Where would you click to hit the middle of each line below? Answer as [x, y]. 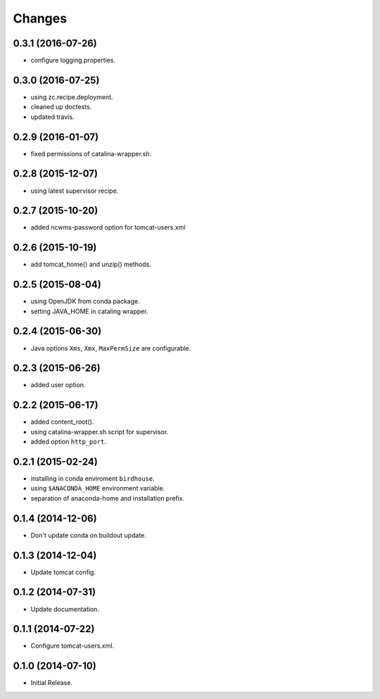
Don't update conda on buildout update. [89, 535]
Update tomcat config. [63, 572]
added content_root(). [62, 422]
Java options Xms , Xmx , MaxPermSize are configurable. [111, 348]
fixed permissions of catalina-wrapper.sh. [91, 153]
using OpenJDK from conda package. [85, 301]
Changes [40, 18]
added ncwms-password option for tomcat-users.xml [108, 227]
